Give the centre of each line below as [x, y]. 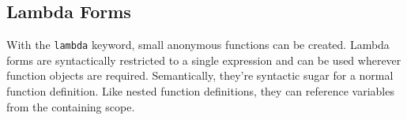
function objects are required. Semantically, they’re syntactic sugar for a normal [200, 75]
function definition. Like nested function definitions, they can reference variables [200, 91]
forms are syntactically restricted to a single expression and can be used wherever [204, 60]
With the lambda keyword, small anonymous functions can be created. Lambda [198, 45]
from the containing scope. [71, 106]
